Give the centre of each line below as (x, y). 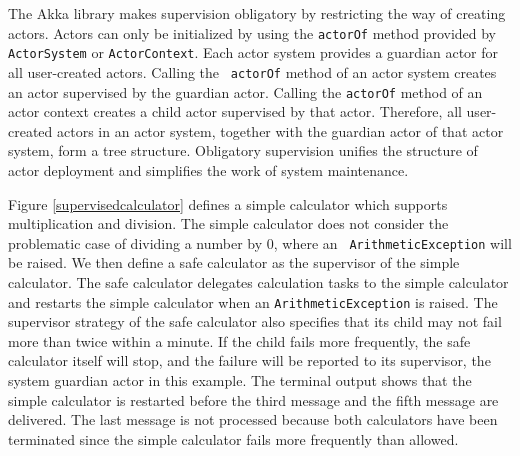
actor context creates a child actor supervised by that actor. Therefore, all (235, 111)
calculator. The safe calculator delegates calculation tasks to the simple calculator (258, 282)
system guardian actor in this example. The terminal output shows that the (240, 380)
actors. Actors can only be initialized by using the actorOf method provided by (252, 32)
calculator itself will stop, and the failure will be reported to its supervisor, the (249, 360)
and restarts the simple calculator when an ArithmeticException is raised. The (253, 301)
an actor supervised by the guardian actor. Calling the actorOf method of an (245, 91)
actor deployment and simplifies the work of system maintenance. (208, 170)
